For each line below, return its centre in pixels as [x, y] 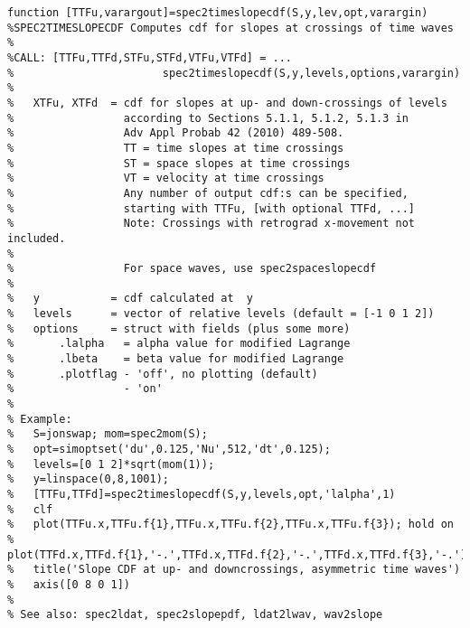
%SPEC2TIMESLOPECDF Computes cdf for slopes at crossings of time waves [230, 28]
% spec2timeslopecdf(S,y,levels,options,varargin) [234, 73]
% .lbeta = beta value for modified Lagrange [176, 359]
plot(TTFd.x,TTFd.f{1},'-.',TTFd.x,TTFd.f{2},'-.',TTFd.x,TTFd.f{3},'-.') [237, 554]
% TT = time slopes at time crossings [176, 148]
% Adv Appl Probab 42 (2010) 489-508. [176, 133]
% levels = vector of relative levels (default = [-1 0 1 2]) [221, 314]
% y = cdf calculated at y [131, 299]
